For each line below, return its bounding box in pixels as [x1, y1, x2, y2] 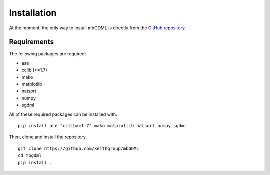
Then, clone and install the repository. [9, 134, 87, 140]
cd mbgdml [18, 153, 42, 158]
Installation [9, 7, 57, 18]
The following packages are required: [9, 51, 86, 57]
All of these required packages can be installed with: [9, 111, 117, 117]
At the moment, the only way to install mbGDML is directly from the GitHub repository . [9, 25, 186, 31]
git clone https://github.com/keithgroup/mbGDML [18, 145, 139, 151]
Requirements [9, 38, 54, 46]
